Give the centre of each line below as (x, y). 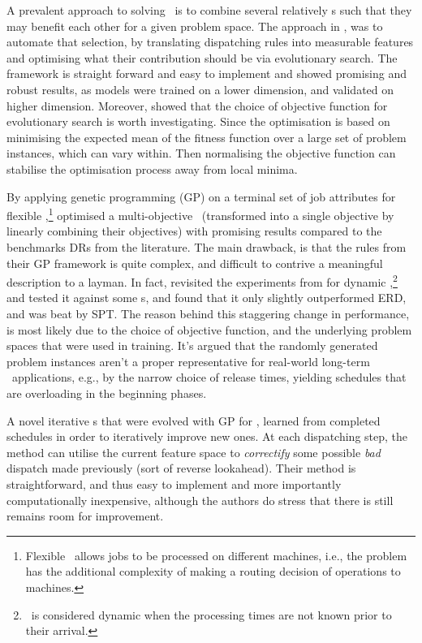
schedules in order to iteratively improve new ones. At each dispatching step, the (207, 436)
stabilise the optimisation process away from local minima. (152, 168)
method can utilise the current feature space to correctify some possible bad (194, 452)
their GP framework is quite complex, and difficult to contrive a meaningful (195, 263)
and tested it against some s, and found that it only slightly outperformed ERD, (207, 298)
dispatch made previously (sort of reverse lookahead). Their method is (181, 468)
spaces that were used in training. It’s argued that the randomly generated (192, 345)
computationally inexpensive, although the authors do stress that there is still (200, 500)
